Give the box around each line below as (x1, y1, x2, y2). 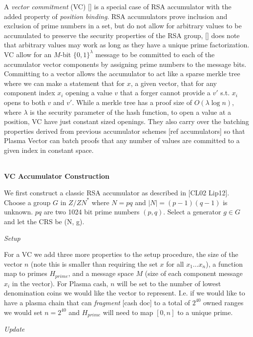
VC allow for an (4, 49, 52, 59)
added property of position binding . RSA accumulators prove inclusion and (4, 11, 228, 21)
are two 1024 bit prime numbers (43, 207, 140, 217)
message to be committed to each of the (95, 49, 215, 59)
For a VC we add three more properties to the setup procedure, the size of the (4, 249, 238, 259)
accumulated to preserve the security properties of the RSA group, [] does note (4, 30, 240, 40)
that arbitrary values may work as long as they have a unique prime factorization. (4, 40, 250, 50)
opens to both (4, 97, 45, 107)
